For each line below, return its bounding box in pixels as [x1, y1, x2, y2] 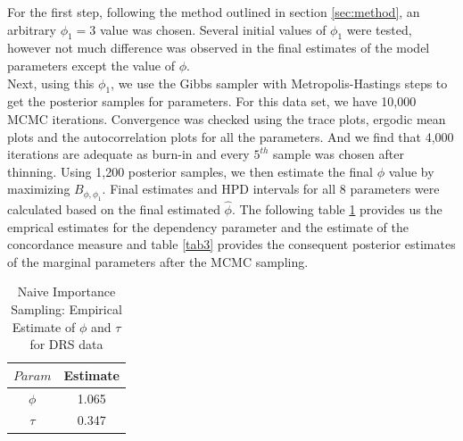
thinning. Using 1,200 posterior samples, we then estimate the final [7, 162, 373, 180]
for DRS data [29, 335, 103, 354]
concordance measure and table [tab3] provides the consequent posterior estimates [7, 235, 456, 254]
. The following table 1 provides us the [231, 199, 442, 218]
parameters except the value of [7, 55, 175, 74]
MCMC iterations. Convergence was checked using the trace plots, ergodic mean [7, 109, 446, 128]
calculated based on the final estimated [7, 199, 220, 218]
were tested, [346, 20, 412, 38]
